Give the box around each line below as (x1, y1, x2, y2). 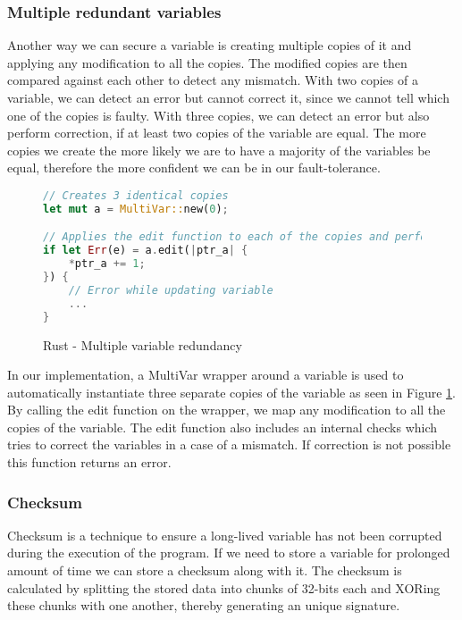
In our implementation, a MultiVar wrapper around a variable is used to (7, 365, 404, 384)
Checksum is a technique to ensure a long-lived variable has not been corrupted (7, 525, 442, 544)
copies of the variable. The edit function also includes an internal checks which (7, 417, 438, 436)
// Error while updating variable (68, 283, 273, 297)
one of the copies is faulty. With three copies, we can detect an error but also (7, 105, 430, 124)
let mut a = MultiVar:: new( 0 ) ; (43, 202, 229, 215)
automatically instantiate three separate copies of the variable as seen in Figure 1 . (7, 382, 456, 401)
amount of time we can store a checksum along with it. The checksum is (7, 561, 402, 580)
